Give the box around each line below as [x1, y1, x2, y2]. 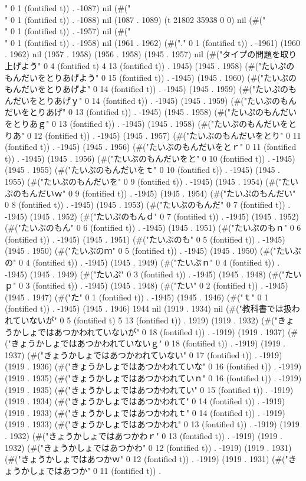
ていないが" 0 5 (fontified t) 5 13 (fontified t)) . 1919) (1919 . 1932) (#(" [12, 314, 278, 326]
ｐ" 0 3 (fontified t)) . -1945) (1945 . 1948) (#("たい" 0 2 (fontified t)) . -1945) [5, 279, 288, 292]
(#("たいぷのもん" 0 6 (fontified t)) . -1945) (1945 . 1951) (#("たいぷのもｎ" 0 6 [5, 221, 301, 234]
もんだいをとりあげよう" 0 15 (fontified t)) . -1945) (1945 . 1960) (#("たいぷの [5, 71, 297, 83]
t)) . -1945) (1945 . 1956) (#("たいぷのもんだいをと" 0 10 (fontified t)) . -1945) [5, 152, 295, 164]
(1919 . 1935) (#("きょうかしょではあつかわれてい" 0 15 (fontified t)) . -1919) [5, 383, 294, 395]
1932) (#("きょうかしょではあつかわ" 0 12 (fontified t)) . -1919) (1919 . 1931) [5, 441, 292, 453]
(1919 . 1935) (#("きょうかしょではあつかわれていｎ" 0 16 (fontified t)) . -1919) [5, 372, 302, 384]
